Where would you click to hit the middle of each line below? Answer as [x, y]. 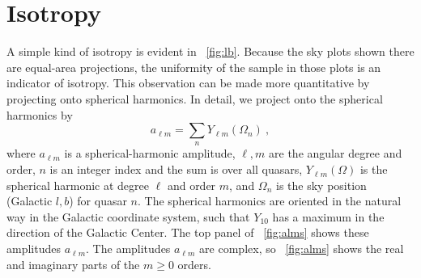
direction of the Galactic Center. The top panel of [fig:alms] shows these [188, 232]
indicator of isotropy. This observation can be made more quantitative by [188, 83]
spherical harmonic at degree [78, 185]
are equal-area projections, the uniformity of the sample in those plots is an [194, 67]
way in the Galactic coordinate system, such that [128, 216]
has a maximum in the [328, 216]
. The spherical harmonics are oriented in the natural [270, 201]
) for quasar [98, 201]
